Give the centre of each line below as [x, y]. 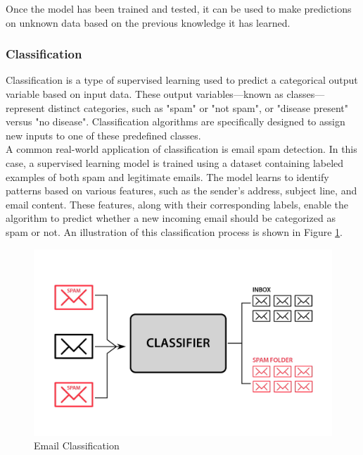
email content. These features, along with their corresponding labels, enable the [177, 204]
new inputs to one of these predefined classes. [103, 135]
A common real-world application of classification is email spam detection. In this [181, 149]
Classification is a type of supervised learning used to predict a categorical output [182, 80]
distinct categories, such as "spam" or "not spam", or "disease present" [198, 107]
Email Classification [77, 445]
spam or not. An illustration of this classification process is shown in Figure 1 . [174, 231]
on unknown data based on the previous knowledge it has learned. [148, 22]
